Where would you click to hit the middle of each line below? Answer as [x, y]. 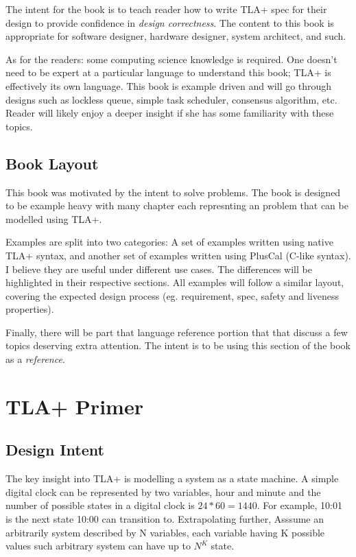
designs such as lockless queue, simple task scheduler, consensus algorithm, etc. [171, 99]
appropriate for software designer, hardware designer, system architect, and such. [176, 36]
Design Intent [55, 450]
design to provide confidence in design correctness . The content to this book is [170, 22]
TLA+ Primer [74, 406]
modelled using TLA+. [54, 218]
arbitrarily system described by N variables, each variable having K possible [165, 532]
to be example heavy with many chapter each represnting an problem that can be [177, 205]
